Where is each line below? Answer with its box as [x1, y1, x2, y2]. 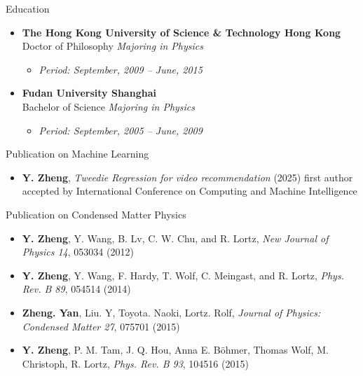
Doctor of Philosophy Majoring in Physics [22, 39, 204, 53]
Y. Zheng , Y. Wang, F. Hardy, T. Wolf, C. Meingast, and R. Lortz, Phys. [22, 267, 344, 282]
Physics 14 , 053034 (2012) [22, 244, 134, 259]
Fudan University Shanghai [22, 85, 156, 100]
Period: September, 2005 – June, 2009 [39, 123, 203, 137]
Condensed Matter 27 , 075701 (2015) [22, 319, 180, 333]
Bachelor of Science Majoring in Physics [22, 99, 196, 113]
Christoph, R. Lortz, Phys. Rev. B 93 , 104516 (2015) [22, 356, 249, 370]
